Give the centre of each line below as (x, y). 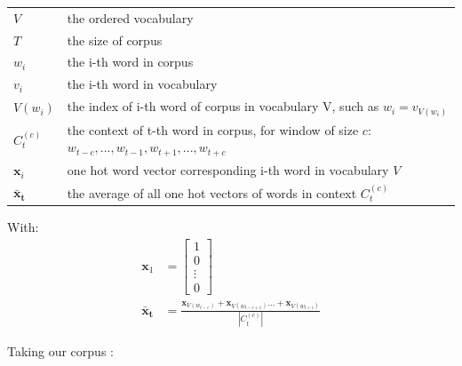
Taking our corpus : (60, 350)
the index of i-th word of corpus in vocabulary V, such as (223, 106)
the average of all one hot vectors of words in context (212, 192)
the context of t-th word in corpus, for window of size (213, 129)
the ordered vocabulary (130, 17)
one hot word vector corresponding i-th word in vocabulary (228, 170)
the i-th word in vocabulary (142, 84)
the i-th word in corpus (130, 62)
